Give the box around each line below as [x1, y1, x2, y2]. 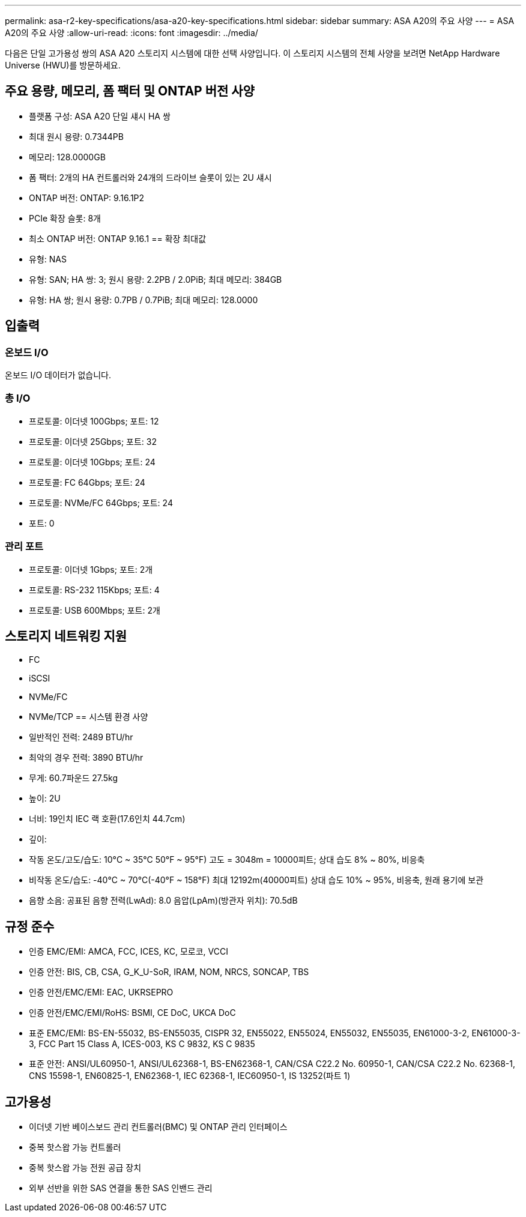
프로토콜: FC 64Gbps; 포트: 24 [29, 477, 145, 488]
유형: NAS [29, 253, 67, 264]
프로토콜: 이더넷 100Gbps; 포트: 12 [29, 415, 159, 426]
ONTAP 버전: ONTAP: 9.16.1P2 [29, 192, 145, 203]
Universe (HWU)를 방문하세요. [5, 60, 121, 70]
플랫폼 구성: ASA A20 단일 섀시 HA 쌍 [29, 110, 171, 121]
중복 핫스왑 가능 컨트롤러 [29, 1142, 121, 1153]
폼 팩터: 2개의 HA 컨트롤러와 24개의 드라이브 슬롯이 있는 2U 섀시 [29, 172, 272, 183]
